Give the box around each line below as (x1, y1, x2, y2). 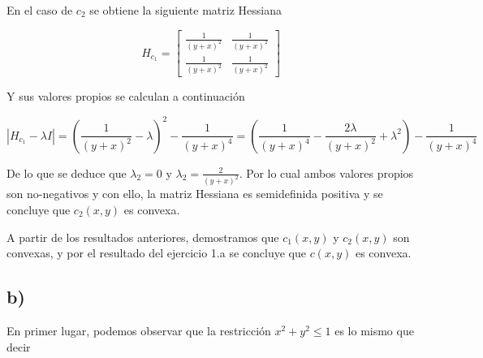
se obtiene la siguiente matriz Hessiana (89, 2, 282, 18)
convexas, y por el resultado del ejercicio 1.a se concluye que (6, 244, 306, 261)
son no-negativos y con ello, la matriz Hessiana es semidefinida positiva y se (6, 185, 383, 202)
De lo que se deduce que (6, 164, 127, 181)
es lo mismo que (334, 321, 414, 339)
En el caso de (6, 2, 73, 18)
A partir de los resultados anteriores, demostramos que (6, 228, 279, 245)
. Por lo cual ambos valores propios (239, 164, 414, 181)
